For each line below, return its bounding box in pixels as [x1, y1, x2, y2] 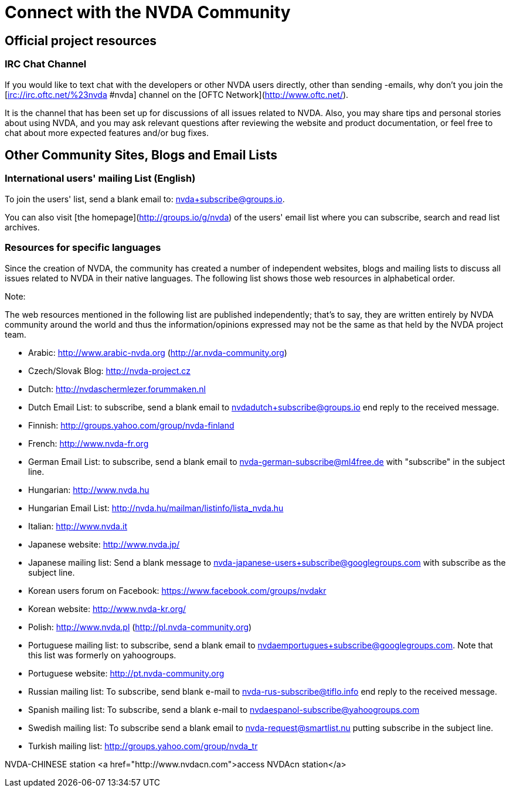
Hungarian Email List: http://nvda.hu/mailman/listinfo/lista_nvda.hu [28, 502, 284, 513]
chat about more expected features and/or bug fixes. [5, 127, 209, 138]
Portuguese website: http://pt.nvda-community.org [28, 668, 225, 678]
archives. [5, 222, 40, 232]
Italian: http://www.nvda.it [28, 521, 127, 531]
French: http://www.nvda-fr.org [28, 438, 149, 448]
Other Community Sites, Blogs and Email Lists [5, 147, 277, 162]
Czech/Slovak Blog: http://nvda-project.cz [28, 365, 191, 376]
